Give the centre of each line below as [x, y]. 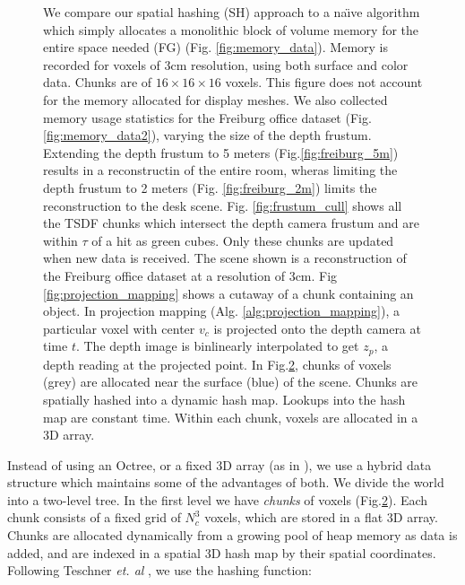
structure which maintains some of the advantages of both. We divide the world [226, 482]
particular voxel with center [119, 328]
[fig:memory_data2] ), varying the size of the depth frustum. [207, 135]
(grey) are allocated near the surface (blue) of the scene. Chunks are [231, 382]
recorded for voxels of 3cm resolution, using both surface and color [226, 64]
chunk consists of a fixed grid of [94, 517]
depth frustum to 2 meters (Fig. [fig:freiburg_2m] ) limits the [210, 187]
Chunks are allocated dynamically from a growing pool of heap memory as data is [232, 535]
